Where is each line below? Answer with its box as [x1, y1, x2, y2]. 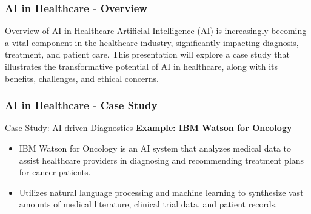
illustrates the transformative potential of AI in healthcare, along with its [5, 60, 278, 72]
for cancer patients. [19, 166, 91, 178]
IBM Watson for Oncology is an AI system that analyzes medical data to [19, 142, 291, 154]
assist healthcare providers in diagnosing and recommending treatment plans [19, 153, 304, 166]
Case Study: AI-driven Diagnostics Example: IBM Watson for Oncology [5, 121, 292, 134]
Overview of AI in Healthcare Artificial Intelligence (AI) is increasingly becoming [5, 24, 307, 37]
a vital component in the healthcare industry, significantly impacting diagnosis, [5, 36, 299, 48]
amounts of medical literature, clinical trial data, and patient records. [19, 198, 278, 210]
